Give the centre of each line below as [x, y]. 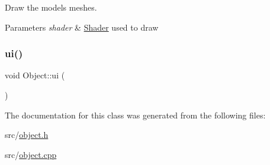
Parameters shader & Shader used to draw [82, 27]
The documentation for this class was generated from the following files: [135, 115]
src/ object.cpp [31, 154]
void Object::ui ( [35, 75]
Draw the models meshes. [51, 7]
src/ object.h [27, 135]
